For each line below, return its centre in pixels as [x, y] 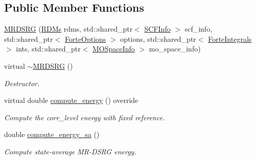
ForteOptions [85, 38]
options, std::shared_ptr [158, 38]
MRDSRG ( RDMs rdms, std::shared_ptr [68, 29]
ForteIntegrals [230, 38]
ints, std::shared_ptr [48, 49]
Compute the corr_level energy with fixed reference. [85, 117]
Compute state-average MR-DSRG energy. [70, 151]
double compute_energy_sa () [52, 134]
